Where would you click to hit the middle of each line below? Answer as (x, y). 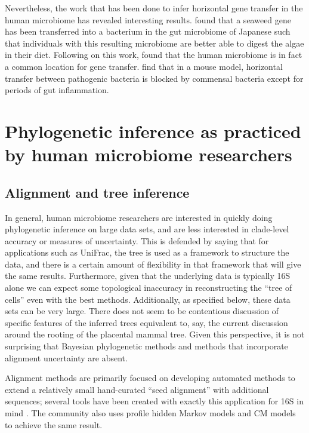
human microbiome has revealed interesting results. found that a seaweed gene (148, 19)
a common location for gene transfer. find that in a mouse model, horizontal (144, 66)
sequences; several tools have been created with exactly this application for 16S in (154, 401)
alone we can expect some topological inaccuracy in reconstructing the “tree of (149, 288)
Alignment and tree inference (97, 192)
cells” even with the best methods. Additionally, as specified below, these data (148, 299)
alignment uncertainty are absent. (66, 357)
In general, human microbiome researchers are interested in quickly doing (139, 217)
